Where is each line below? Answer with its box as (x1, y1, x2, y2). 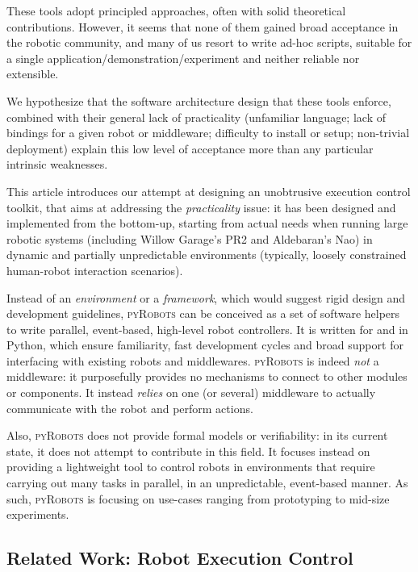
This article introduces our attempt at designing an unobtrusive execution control (6, 182, 411, 199)
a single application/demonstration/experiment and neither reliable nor (6, 49, 360, 66)
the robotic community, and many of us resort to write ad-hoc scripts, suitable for (6, 34, 412, 51)
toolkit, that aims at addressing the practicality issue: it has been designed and (6, 198, 396, 215)
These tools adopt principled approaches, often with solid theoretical (6, 2, 346, 19)
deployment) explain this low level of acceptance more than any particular (6, 140, 374, 157)
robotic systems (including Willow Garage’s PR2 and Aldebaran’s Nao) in (6, 230, 373, 247)
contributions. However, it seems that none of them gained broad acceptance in (6, 18, 399, 35)
